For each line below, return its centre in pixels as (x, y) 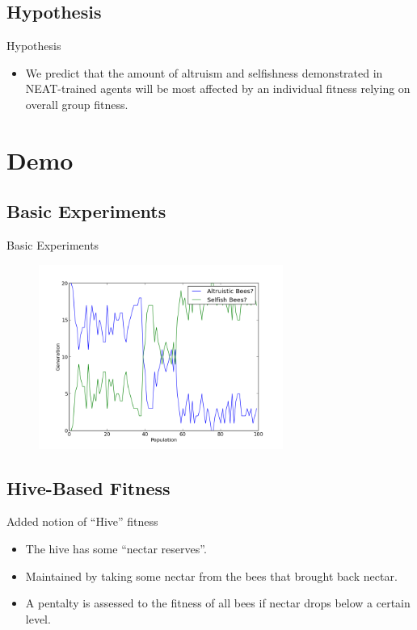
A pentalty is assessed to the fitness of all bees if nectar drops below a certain (218, 603)
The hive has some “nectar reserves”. (116, 549)
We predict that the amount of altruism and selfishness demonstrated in (204, 72)
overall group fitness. (77, 104)
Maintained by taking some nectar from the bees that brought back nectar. (211, 575)
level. (38, 618)
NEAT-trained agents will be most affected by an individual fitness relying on (218, 88)
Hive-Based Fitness (88, 487)
